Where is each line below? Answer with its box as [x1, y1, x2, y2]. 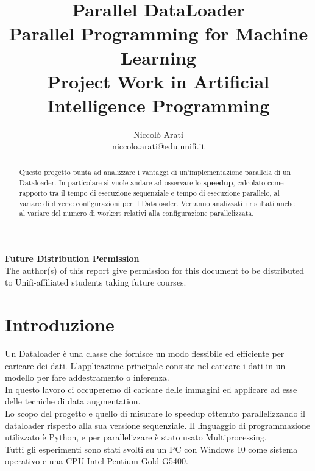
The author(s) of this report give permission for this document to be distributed [5, 264, 305, 276]
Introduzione [5, 312, 115, 337]
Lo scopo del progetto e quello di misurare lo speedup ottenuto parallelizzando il [5, 407, 305, 420]
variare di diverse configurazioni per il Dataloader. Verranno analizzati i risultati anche [19, 198, 295, 208]
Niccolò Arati [133, 128, 183, 140]
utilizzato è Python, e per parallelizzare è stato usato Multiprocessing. [5, 431, 267, 444]
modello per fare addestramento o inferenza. [5, 371, 169, 384]
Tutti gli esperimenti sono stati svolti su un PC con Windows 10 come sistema [5, 442, 298, 455]
